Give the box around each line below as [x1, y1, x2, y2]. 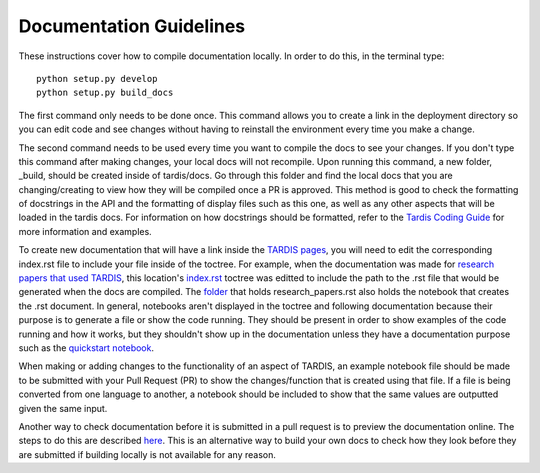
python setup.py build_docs [36, 87, 174, 99]
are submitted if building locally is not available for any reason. [18, 448, 277, 460]
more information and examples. [18, 225, 152, 237]
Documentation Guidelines [18, 15, 246, 37]
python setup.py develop [36, 73, 158, 84]
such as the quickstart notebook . [18, 341, 155, 354]
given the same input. [18, 402, 108, 414]
